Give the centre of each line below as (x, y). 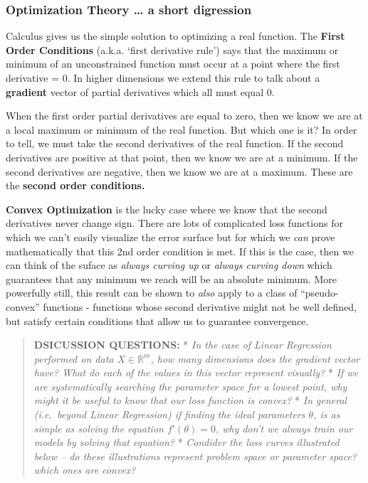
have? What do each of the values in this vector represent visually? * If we (196, 372)
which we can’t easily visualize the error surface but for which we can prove (170, 237)
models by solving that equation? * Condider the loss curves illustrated (186, 442)
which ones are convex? (85, 470)
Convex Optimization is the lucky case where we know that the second (167, 209)
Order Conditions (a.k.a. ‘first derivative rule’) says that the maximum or (172, 49)
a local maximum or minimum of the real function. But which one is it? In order (182, 129)
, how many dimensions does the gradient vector (255, 358)
